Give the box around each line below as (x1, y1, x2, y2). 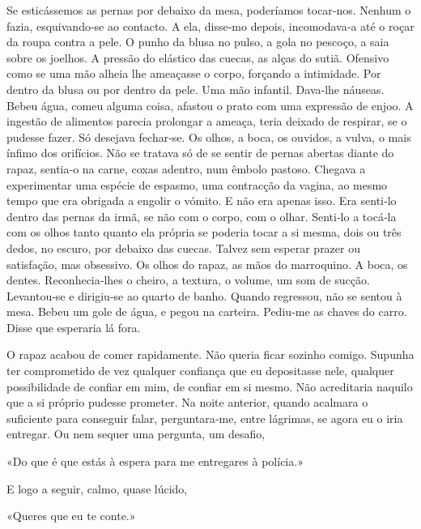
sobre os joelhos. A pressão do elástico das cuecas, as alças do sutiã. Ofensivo (6, 49, 389, 66)
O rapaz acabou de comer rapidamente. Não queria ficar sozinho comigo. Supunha (6, 346, 415, 363)
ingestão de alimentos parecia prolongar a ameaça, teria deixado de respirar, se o (6, 113, 407, 130)
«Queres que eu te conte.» (6, 507, 136, 524)
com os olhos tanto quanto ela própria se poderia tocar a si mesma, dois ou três (6, 224, 402, 241)
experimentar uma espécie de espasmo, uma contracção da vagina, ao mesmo (6, 176, 388, 193)
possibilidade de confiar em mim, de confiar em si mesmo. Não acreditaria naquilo (6, 378, 413, 395)
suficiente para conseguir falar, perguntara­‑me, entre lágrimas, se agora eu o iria (6, 409, 403, 426)
